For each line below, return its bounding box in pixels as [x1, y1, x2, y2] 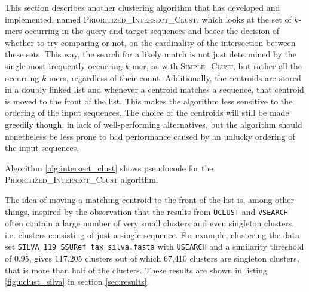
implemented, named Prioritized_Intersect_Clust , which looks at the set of [5, 13, 292, 25]
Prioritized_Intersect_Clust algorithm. [5, 173, 158, 186]
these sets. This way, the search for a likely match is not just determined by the [5, 48, 296, 60]
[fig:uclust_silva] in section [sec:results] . [5, 275, 149, 288]
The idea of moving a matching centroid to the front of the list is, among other [5, 193, 295, 205]
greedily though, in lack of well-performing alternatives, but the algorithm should [5, 118, 302, 130]
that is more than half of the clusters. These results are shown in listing [5, 263, 268, 276]
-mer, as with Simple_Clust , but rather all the [129, 59, 302, 72]
